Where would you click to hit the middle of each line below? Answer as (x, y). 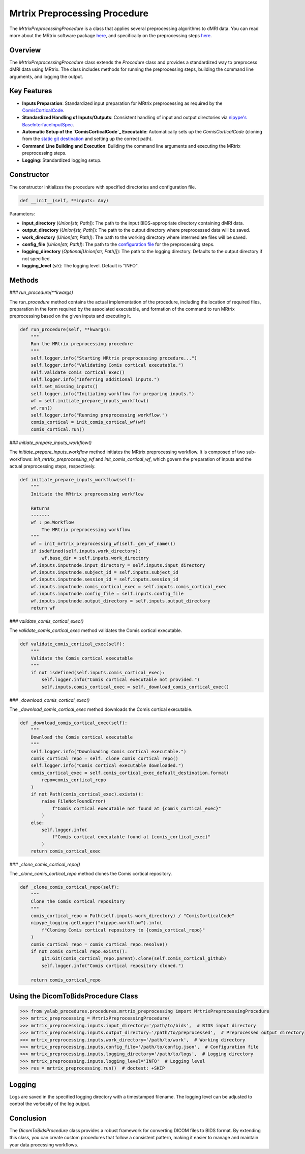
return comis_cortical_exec (66, 851)
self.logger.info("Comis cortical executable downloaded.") (107, 766)
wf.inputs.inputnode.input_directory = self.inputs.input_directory (118, 565)
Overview (25, 50)
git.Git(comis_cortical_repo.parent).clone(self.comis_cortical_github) (134, 958)
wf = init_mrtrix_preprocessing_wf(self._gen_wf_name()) (103, 544)
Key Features (31, 91)
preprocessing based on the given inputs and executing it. (70, 316)
